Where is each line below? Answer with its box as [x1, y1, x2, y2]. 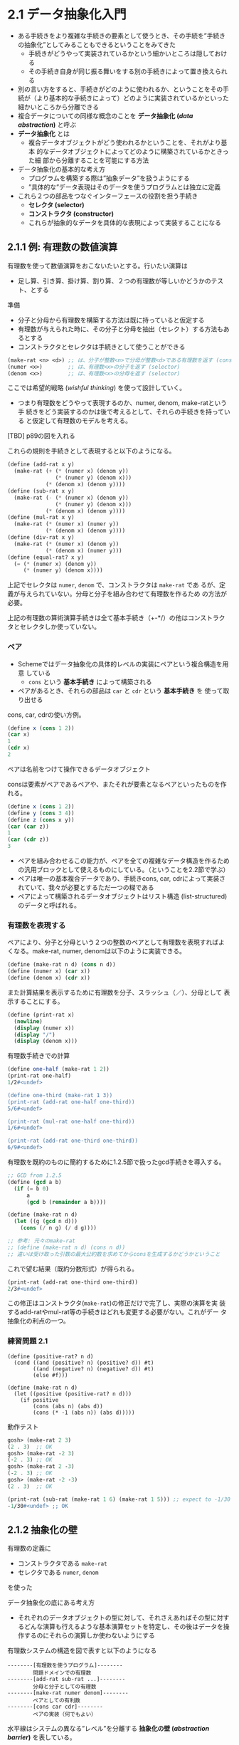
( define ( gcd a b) [7, 1178, 62, 1185]
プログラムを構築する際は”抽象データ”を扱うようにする [28, 174, 190, 182]
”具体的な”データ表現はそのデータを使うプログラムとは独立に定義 [28, 182, 221, 191]
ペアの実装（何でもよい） [33, 1711, 97, 1718]
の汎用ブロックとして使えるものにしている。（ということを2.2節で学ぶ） [17, 866, 230, 874]
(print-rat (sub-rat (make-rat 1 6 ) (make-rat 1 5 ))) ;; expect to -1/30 [7, 1496, 231, 1503]
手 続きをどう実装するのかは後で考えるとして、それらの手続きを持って [17, 407, 224, 416]
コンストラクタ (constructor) [28, 209, 115, 218]
